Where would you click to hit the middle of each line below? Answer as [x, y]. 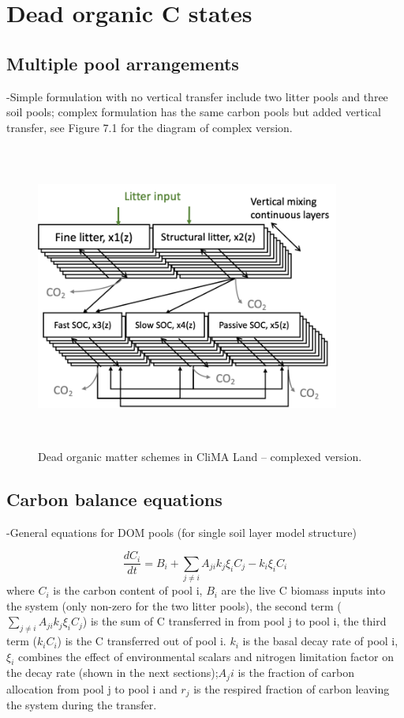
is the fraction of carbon [296, 673]
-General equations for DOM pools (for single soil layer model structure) [181, 532]
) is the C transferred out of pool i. [142, 641]
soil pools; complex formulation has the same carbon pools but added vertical [194, 112]
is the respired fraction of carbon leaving [292, 688]
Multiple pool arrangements [123, 63]
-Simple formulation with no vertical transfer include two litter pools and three [197, 96]
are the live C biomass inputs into [303, 590]
